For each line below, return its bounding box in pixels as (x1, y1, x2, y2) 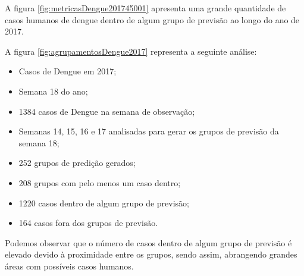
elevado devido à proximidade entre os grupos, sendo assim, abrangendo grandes (5, 248, 297, 261)
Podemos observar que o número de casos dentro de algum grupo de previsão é (5, 236, 292, 249)
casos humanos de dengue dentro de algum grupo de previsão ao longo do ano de (5, 13, 300, 26)
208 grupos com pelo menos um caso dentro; (18, 176, 181, 189)
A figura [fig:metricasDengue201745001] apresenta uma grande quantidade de (5, 2, 286, 14)
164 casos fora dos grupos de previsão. (18, 217, 158, 229)
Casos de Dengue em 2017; (18, 65, 117, 77)
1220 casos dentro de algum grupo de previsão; (18, 196, 189, 209)
